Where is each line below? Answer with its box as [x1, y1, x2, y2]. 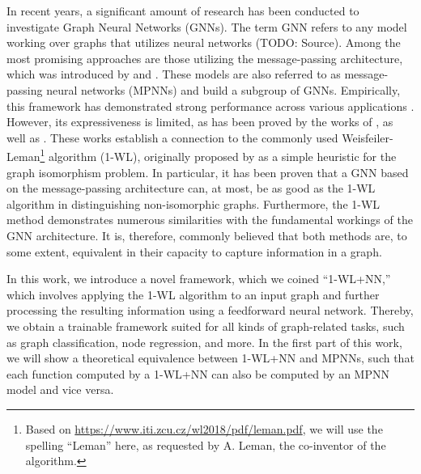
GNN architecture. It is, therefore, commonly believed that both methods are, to [6, 226, 407, 243]
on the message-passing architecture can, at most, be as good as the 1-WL [6, 180, 376, 197]
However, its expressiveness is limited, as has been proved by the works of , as [6, 113, 393, 130]
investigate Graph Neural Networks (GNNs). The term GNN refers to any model [6, 18, 407, 35]
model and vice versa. [6, 381, 114, 398]
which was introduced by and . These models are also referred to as [6, 66, 341, 83]
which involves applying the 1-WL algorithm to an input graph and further [6, 286, 380, 303]
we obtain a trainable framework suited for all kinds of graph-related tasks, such [6, 317, 405, 334]
